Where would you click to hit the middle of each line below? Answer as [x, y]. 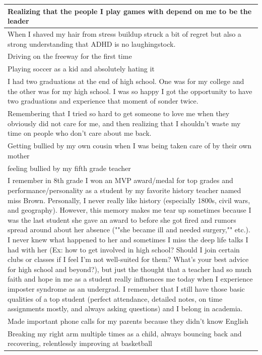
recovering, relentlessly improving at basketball [80, 343]
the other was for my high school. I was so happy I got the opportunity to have [130, 91]
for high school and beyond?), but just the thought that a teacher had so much [130, 269]
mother [19, 155]
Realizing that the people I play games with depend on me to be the [130, 11]
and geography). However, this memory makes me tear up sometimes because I [129, 210]
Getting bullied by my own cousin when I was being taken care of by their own [130, 146]
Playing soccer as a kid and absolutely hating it [81, 69]
